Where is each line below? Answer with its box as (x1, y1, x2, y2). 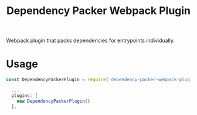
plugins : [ (11, 92, 38, 99)
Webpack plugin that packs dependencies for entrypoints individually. (6, 37, 175, 44)
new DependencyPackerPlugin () (16, 98, 91, 104)
